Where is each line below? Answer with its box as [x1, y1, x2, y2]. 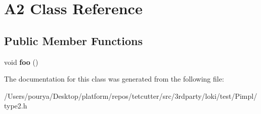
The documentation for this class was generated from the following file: [4, 73, 224, 84]
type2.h [4, 100, 27, 111]
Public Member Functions [4, 32, 143, 48]
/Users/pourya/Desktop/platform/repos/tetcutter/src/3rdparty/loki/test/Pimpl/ [4, 90, 257, 101]
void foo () [4, 56, 38, 67]
